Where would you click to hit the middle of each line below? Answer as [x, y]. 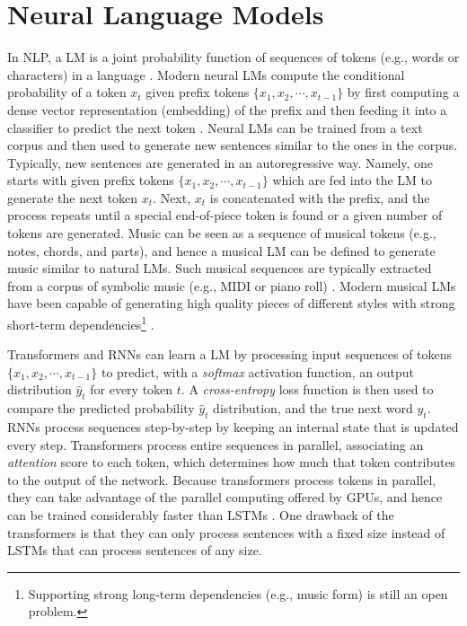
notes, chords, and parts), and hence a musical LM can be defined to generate [221, 250]
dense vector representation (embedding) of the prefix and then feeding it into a [227, 109]
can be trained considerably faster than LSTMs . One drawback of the [201, 515]
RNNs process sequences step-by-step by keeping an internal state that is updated [233, 427]
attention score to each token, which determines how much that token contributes [232, 462]
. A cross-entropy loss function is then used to [307, 389]
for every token [132, 389]
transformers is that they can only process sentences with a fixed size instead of [226, 532]
